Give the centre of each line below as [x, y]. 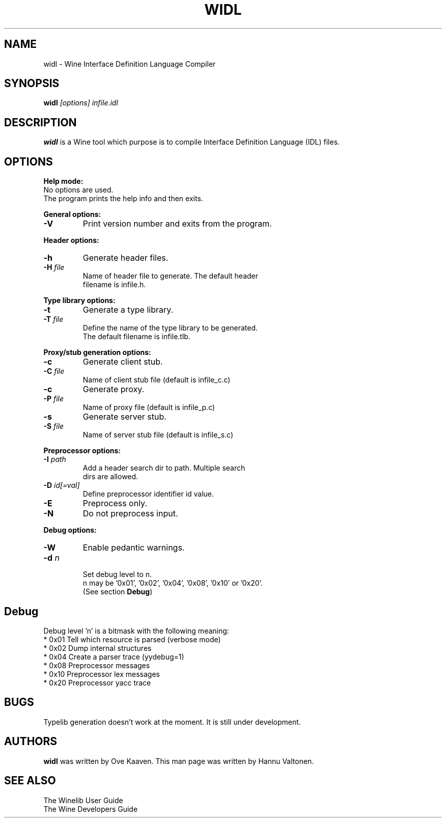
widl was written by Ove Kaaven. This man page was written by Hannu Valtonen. [179, 761]
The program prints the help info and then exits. [123, 199]
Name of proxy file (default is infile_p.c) [149, 407]
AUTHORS [31, 742]
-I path [55, 459]
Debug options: [70, 530]
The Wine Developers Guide [91, 809]
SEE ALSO [30, 781]
